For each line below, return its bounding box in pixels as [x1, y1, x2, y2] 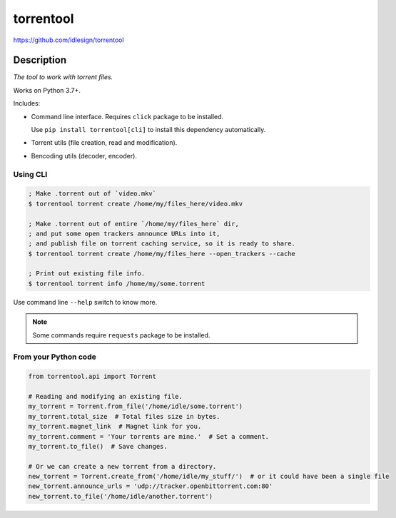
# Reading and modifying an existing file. [28, 392, 183, 400]
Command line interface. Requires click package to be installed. [31, 112, 224, 121]
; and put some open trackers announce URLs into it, [28, 229, 220, 238]
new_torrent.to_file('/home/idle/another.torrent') [28, 492, 213, 500]
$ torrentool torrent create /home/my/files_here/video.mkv [28, 200, 243, 208]
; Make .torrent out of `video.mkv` [28, 190, 157, 198]
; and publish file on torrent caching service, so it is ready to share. [28, 240, 296, 248]
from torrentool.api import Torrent [28, 372, 157, 381]
